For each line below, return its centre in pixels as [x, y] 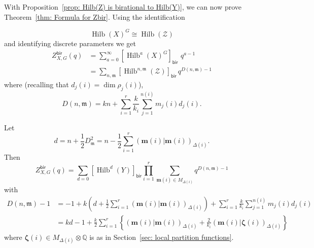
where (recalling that [37, 84]
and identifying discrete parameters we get [70, 43]
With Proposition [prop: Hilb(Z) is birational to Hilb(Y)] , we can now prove [123, 7]
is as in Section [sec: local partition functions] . [162, 237]
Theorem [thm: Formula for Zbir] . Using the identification [95, 16]
